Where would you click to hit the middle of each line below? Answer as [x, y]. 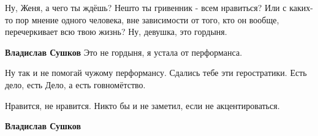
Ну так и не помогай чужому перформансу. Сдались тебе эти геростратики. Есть [156, 73]
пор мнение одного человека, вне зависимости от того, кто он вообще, [147, 19]
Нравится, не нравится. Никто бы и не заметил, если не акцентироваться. [142, 105]
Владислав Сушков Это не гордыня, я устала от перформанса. [124, 52]
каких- [301, 7]
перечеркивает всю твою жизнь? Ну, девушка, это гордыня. [116, 32]
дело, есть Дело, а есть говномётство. [75, 84]
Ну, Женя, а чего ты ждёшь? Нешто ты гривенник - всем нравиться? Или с [146, 7]
